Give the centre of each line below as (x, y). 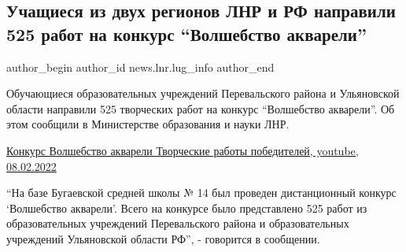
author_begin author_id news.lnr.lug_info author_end (140, 67)
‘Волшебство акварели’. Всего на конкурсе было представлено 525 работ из (187, 208)
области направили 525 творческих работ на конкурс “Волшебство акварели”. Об (201, 108)
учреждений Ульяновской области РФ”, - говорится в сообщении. (163, 238)
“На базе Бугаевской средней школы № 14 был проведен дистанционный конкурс (201, 193)
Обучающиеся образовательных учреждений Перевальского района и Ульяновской (203, 93)
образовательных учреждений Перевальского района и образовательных (178, 223)
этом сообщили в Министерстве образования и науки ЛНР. (148, 124)
